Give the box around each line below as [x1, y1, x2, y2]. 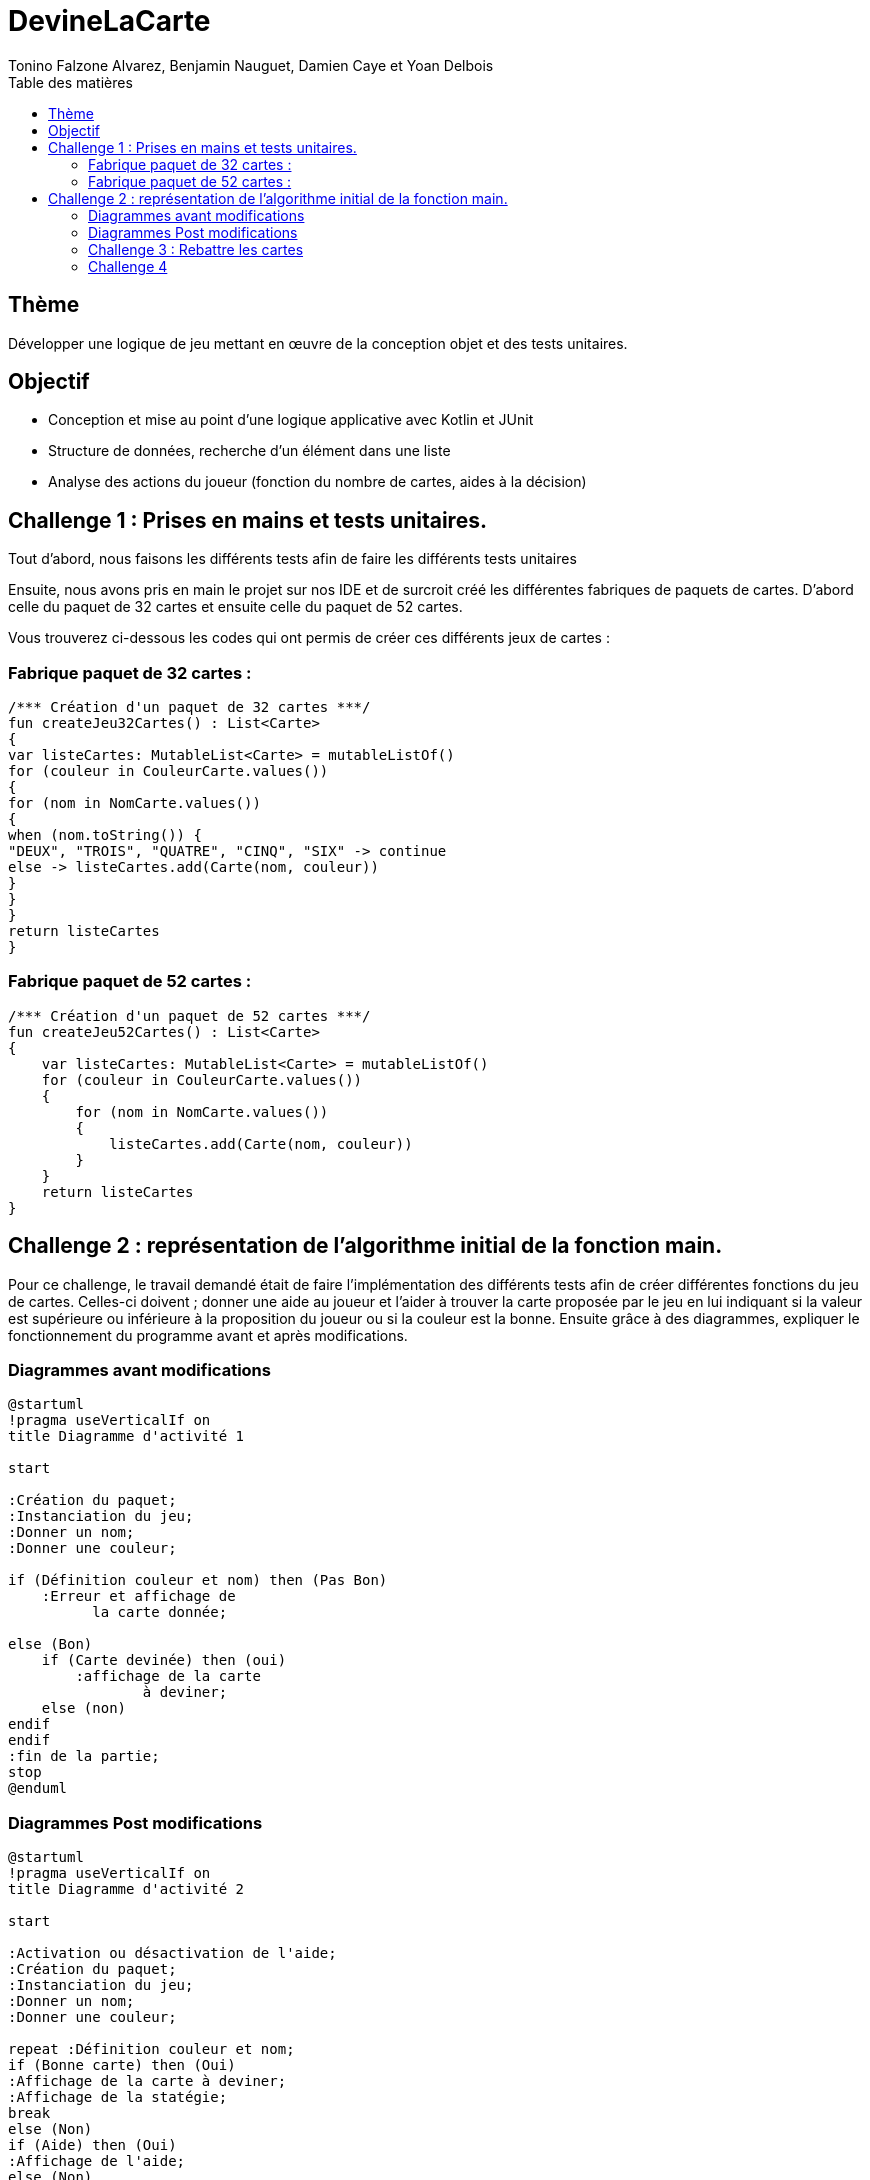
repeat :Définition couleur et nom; [8, 2041, 295, 2058]
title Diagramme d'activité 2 [8, 1881, 245, 1898]
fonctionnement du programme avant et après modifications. [8, 1326, 408, 1344]
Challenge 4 [88, 257, 168, 275]
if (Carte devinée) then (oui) [41, 1652, 287, 1669]
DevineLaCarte [8, 4, 211, 38]
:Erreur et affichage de [41, 1588, 236, 1605]
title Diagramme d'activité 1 [8, 1428, 245, 1445]
